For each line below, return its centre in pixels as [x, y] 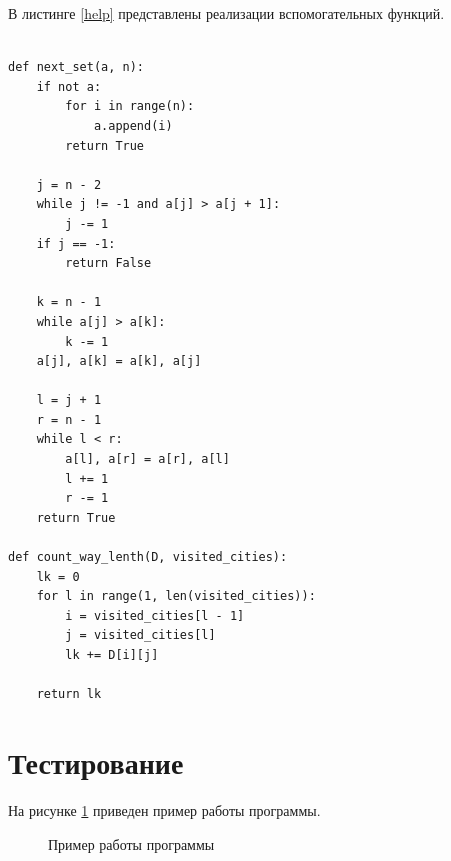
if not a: [69, 86]
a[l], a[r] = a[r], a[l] [147, 459]
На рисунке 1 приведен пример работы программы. [164, 809]
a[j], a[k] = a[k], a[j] [119, 361]
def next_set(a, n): [76, 67]
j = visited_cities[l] [140, 635]
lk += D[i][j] [112, 655]
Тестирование [96, 761]
